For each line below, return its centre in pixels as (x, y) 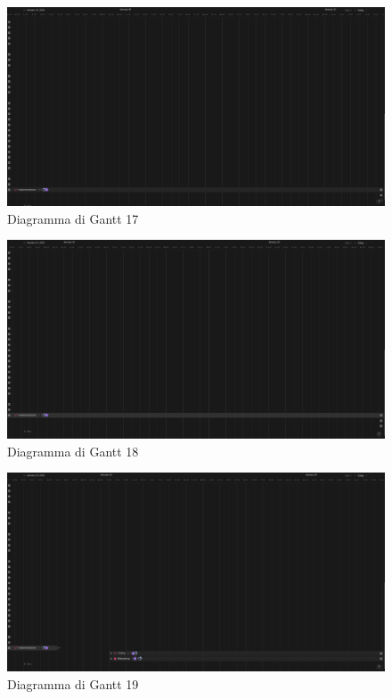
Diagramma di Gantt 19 (73, 683)
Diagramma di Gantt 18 (73, 451)
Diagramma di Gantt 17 (73, 218)
